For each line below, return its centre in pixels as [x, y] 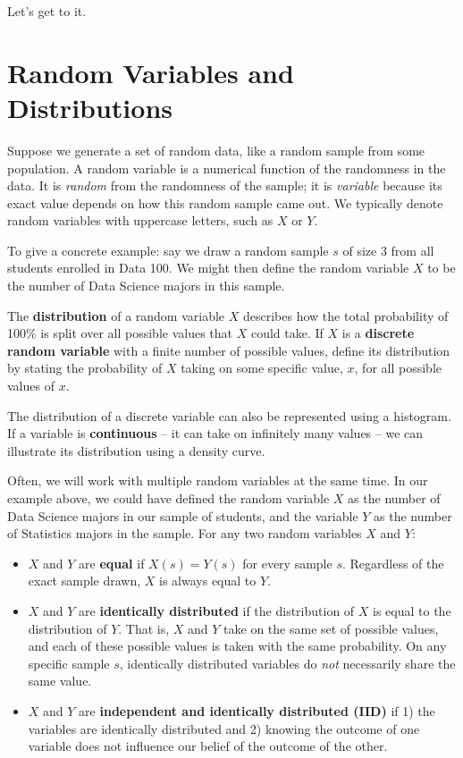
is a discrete [378, 333]
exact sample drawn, [84, 581]
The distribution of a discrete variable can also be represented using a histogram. [229, 415]
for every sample [287, 563]
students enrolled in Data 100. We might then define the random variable [208, 268]
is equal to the [412, 610]
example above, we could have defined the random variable [168, 498]
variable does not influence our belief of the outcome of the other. [208, 746]
